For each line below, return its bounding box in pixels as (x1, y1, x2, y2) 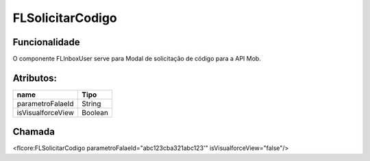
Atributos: (12, 72, 58, 84)
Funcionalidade (12, 36, 80, 48)
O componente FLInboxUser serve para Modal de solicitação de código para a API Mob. (12, 55, 262, 63)
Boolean (81, 108, 109, 117)
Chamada (12, 126, 55, 138)
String (81, 99, 101, 108)
